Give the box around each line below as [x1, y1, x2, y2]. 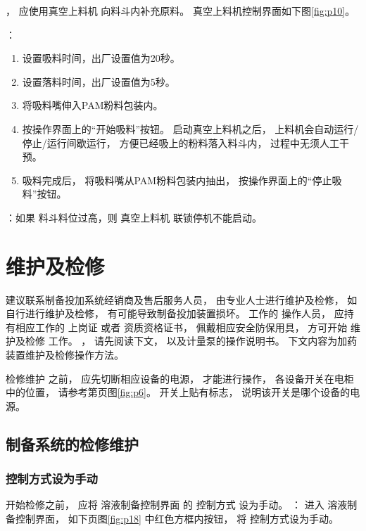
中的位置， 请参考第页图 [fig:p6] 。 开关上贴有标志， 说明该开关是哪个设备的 [6, 385, 351, 399]
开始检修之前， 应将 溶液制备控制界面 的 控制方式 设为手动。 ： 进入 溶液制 [6, 497, 358, 512]
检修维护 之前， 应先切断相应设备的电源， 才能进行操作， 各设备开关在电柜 [6, 371, 354, 385]
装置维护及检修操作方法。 [6, 347, 124, 362]
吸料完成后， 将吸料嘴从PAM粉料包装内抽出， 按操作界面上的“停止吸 [22, 172, 342, 187]
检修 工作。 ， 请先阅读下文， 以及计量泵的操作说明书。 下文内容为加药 [25, 333, 358, 348]
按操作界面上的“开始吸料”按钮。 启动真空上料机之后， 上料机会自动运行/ [22, 121, 359, 136]
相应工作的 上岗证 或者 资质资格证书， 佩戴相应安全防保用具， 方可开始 [15, 319, 348, 334]
